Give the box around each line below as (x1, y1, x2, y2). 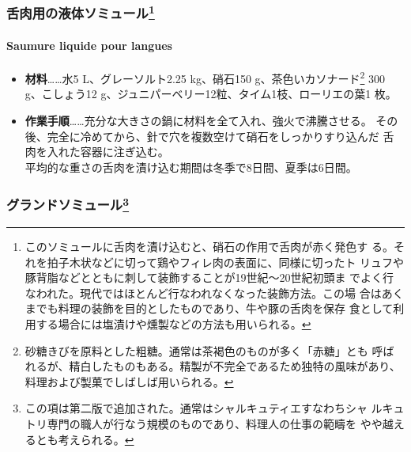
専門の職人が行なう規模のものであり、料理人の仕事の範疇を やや (47, 415, 383, 431)
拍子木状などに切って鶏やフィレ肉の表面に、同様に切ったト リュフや (47, 253, 405, 270)
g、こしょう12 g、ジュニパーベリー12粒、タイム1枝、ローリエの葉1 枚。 (25, 85, 397, 102)
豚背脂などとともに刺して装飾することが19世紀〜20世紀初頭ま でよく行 (25, 269, 394, 286)
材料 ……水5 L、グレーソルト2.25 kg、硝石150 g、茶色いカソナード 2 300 (25, 68, 386, 86)
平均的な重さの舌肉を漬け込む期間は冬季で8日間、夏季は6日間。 (25, 158, 357, 175)
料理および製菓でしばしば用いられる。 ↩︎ (25, 373, 234, 389)
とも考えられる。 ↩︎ (36, 431, 134, 447)
